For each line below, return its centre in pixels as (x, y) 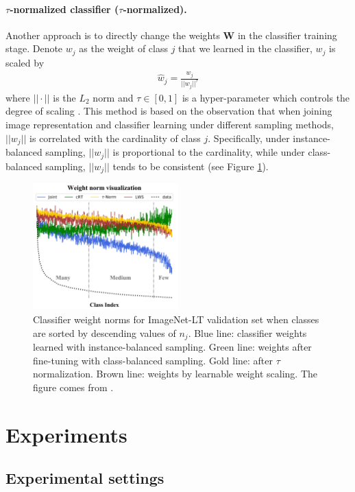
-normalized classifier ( (64, 9)
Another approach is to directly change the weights (113, 35)
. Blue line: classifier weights (247, 332)
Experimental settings (85, 478)
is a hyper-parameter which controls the (266, 97)
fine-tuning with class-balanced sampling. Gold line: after (153, 360)
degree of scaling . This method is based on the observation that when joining (169, 111)
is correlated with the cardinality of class (115, 138)
